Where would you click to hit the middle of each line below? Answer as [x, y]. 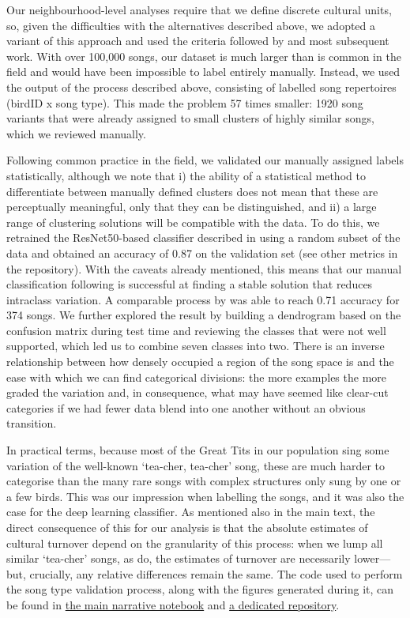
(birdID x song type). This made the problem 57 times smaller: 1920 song [185, 102]
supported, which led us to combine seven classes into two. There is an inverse [196, 346]
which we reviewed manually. [76, 133]
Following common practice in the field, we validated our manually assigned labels [205, 160]
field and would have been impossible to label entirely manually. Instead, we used [203, 72]
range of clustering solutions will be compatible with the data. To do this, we [193, 222]
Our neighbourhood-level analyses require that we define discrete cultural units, [199, 9]
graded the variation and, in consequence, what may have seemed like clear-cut [197, 392]
